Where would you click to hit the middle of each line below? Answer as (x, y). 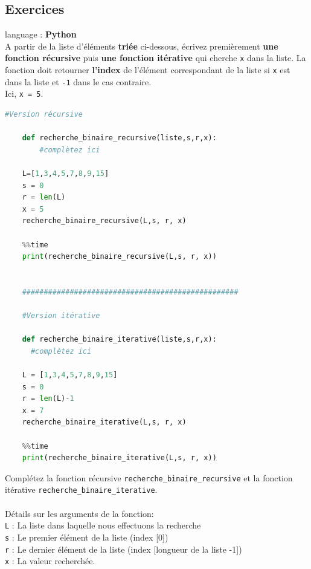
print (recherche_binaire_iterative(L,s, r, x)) (119, 458)
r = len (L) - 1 (48, 399)
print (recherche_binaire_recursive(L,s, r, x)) (119, 257)
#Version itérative (61, 316)
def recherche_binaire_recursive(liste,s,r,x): (119, 138)
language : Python (41, 34)
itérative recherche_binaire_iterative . (81, 489)
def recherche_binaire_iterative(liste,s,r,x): (119, 340)
